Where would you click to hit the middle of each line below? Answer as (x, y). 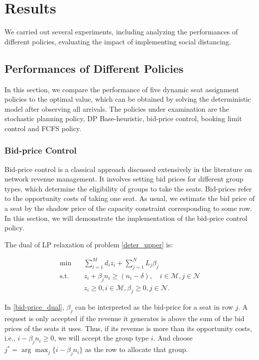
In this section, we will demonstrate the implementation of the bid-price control (126, 218)
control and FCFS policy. (43, 128)
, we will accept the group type (101, 338)
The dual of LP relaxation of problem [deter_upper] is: (89, 244)
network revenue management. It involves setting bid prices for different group (124, 179)
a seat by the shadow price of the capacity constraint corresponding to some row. (129, 208)
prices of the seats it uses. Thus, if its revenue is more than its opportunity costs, (128, 328)
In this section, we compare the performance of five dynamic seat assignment (122, 89)
